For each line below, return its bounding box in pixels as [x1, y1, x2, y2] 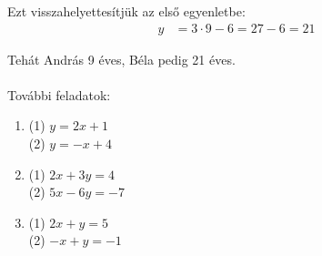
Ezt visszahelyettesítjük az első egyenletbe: [7, 2, 246, 20]
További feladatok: [7, 85, 111, 104]
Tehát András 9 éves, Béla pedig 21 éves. [7, 49, 236, 68]
